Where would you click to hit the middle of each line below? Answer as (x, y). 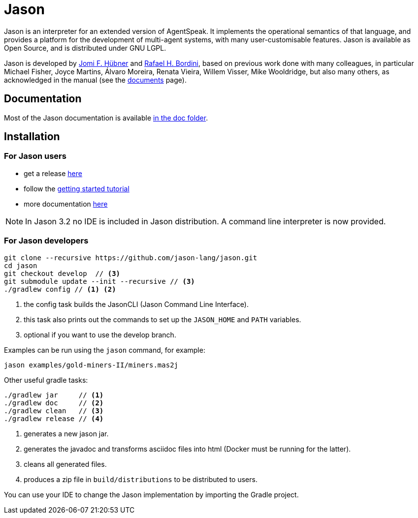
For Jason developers (46, 241)
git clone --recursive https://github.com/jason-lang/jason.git (131, 258)
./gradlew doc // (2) (54, 403)
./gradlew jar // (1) (54, 395)
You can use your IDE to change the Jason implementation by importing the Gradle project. (151, 494)
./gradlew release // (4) (54, 418)
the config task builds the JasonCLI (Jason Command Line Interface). (136, 304)
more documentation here (66, 204)
